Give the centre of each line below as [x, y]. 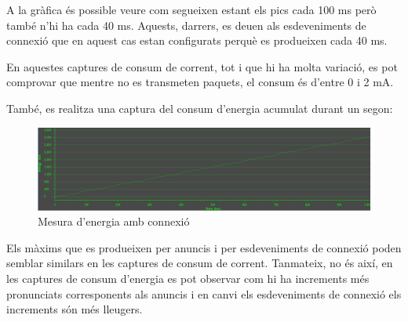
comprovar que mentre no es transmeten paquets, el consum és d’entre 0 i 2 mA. [200, 82]
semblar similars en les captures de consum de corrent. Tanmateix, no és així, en [200, 263]
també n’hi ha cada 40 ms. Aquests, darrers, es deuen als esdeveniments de [186, 25]
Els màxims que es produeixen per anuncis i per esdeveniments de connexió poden [204, 247]
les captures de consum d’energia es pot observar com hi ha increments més [188, 278]
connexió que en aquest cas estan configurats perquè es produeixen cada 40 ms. [197, 40]
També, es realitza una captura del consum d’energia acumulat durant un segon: [200, 108]
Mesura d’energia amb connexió [114, 221]
